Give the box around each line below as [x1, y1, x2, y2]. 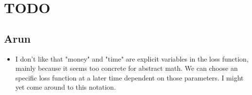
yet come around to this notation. [15, 82, 116, 92]
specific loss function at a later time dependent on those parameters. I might [15, 72, 244, 82]
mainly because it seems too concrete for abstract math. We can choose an [15, 63, 238, 73]
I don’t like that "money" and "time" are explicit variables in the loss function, [15, 53, 249, 63]
